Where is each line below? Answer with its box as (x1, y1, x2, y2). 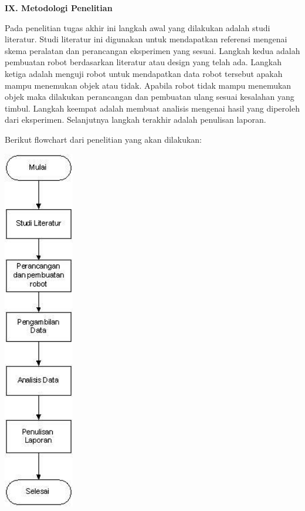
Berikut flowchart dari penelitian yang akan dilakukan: (5, 133, 202, 145)
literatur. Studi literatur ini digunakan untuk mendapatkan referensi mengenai (5, 33, 287, 45)
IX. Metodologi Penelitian (5, 2, 113, 14)
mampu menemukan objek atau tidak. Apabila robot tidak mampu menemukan (5, 79, 292, 91)
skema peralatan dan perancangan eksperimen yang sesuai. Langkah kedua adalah (5, 44, 300, 56)
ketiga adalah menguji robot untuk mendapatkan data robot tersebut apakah (5, 67, 283, 79)
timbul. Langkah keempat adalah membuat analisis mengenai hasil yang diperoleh (5, 102, 300, 114)
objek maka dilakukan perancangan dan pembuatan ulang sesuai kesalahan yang (5, 90, 294, 103)
